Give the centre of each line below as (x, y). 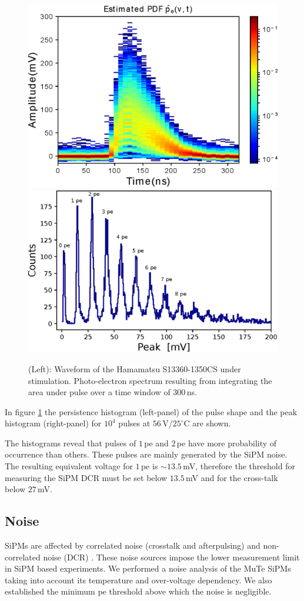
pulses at (134, 423)
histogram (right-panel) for (53, 423)
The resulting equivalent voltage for (69, 466)
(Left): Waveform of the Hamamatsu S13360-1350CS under (135, 368)
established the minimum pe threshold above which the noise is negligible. (138, 591)
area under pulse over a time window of (99, 392)
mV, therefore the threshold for (239, 466)
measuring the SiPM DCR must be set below (86, 477)
